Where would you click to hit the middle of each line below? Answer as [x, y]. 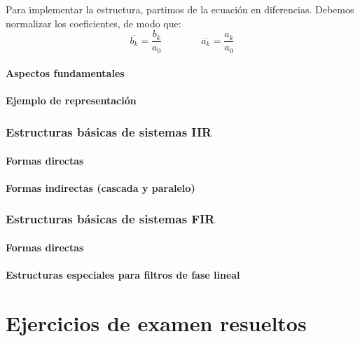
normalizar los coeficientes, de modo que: [94, 23]
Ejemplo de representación [71, 100]
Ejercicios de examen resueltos [156, 322]
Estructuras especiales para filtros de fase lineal [123, 274]
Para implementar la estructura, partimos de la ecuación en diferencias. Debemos [180, 9]
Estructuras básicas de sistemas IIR [109, 132]
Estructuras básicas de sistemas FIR [110, 219]
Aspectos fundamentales [65, 73]
